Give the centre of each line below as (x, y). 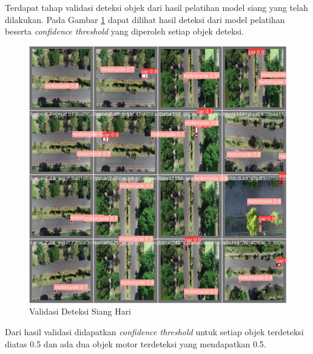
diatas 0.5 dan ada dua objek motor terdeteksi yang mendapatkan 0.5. (136, 343)
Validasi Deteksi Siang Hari (80, 311)
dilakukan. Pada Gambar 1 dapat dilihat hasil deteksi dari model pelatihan (145, 19)
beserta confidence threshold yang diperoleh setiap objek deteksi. (125, 31)
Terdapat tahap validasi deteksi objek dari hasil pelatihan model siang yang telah (156, 7)
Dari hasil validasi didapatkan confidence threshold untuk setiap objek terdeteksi (154, 331)
